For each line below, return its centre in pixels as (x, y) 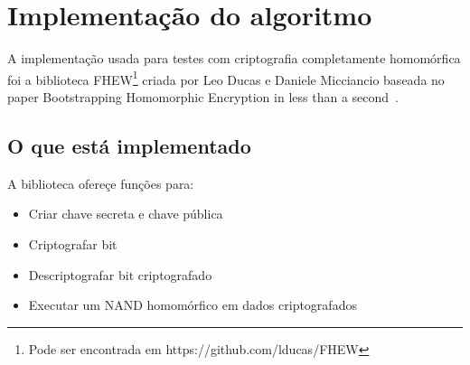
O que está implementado (129, 145)
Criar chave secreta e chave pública (126, 214)
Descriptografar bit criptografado (120, 274)
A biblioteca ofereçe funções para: (101, 183)
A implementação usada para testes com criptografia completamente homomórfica (234, 58)
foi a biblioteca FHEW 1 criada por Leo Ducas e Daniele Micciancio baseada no (226, 78)
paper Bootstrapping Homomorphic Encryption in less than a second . (203, 96)
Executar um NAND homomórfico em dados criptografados (193, 305)
